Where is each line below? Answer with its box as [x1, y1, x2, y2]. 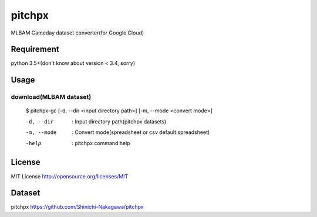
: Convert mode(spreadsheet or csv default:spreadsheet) [72, 129, 210, 136]
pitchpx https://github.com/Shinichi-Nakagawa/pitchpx [11, 204, 144, 211]
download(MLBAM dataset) [11, 93, 92, 101]
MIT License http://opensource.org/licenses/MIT [11, 173, 129, 180]
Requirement [11, 44, 60, 54]
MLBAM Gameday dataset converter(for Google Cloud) [11, 29, 144, 36]
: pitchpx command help [72, 139, 130, 146]
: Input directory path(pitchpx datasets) [72, 118, 167, 125]
